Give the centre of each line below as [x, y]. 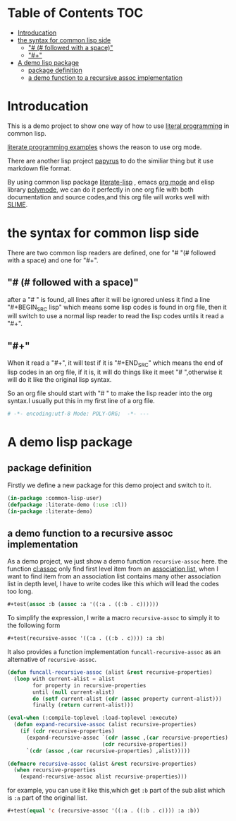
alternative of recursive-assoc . [52, 660]
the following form [34, 625]
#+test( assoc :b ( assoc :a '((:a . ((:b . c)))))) [83, 605]
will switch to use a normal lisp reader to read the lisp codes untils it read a [116, 316]
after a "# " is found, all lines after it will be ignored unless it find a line [109, 299]
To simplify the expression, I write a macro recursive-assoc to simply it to [114, 618]
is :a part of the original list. [48, 798]
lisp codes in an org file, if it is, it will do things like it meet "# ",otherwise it [115, 372]
